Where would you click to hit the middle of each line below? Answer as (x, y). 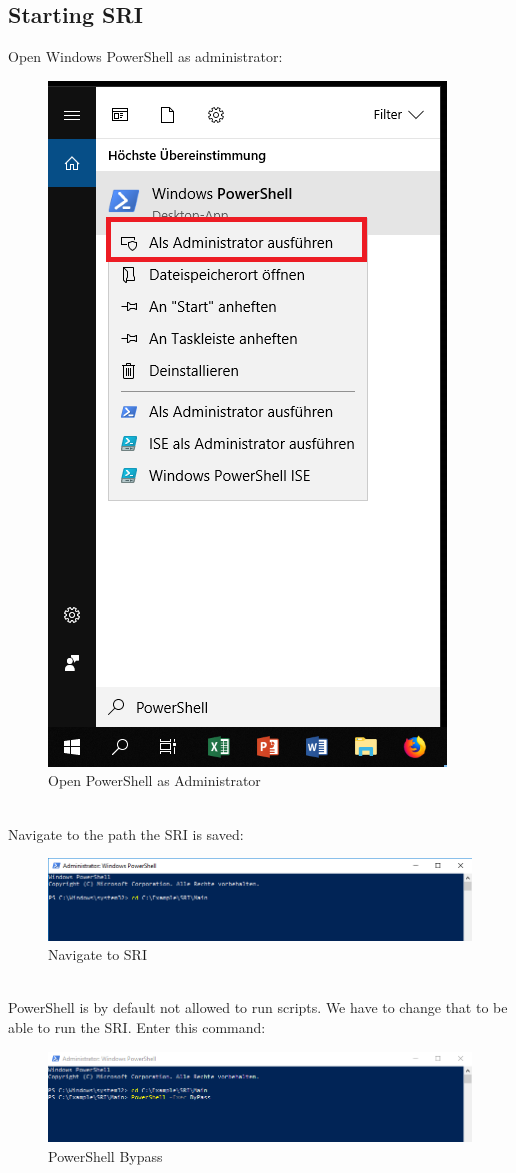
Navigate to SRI (97, 954)
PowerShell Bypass (105, 1155)
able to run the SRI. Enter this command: (137, 1027)
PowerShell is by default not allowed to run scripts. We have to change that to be (258, 1007)
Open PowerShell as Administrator (154, 780)
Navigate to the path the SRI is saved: (126, 833)
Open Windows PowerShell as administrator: (145, 56)
